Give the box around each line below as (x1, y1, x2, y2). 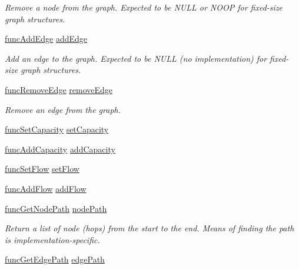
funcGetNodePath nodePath (5, 202, 107, 214)
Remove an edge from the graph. (5, 103, 121, 115)
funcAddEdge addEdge (5, 32, 88, 45)
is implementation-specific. (5, 233, 100, 245)
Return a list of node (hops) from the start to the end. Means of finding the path (5, 222, 294, 234)
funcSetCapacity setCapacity (5, 123, 109, 135)
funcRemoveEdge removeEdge (5, 83, 113, 95)
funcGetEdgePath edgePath (5, 253, 105, 265)
